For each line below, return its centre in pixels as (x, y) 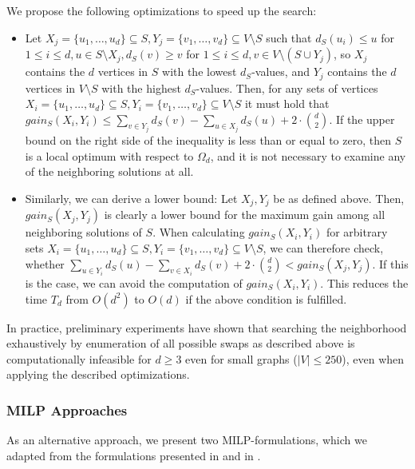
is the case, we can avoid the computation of (134, 282)
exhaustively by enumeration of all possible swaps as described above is (181, 343)
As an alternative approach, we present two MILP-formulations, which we (187, 440)
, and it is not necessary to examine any (308, 155)
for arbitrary (357, 232)
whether (45, 263)
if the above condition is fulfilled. (266, 298)
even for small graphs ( (241, 358)
